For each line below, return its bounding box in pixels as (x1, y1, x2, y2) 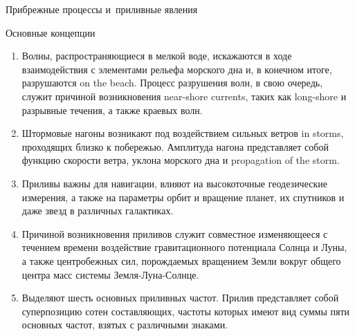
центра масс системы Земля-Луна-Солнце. (21, 267, 199, 281)
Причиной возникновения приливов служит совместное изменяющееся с (21, 226, 328, 241)
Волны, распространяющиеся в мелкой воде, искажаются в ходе (21, 48, 292, 63)
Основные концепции (6, 25, 95, 39)
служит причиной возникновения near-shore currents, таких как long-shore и (21, 88, 347, 103)
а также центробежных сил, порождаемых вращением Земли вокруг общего (21, 253, 341, 268)
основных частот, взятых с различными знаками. (21, 317, 228, 332)
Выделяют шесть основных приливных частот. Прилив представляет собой (21, 290, 339, 305)
